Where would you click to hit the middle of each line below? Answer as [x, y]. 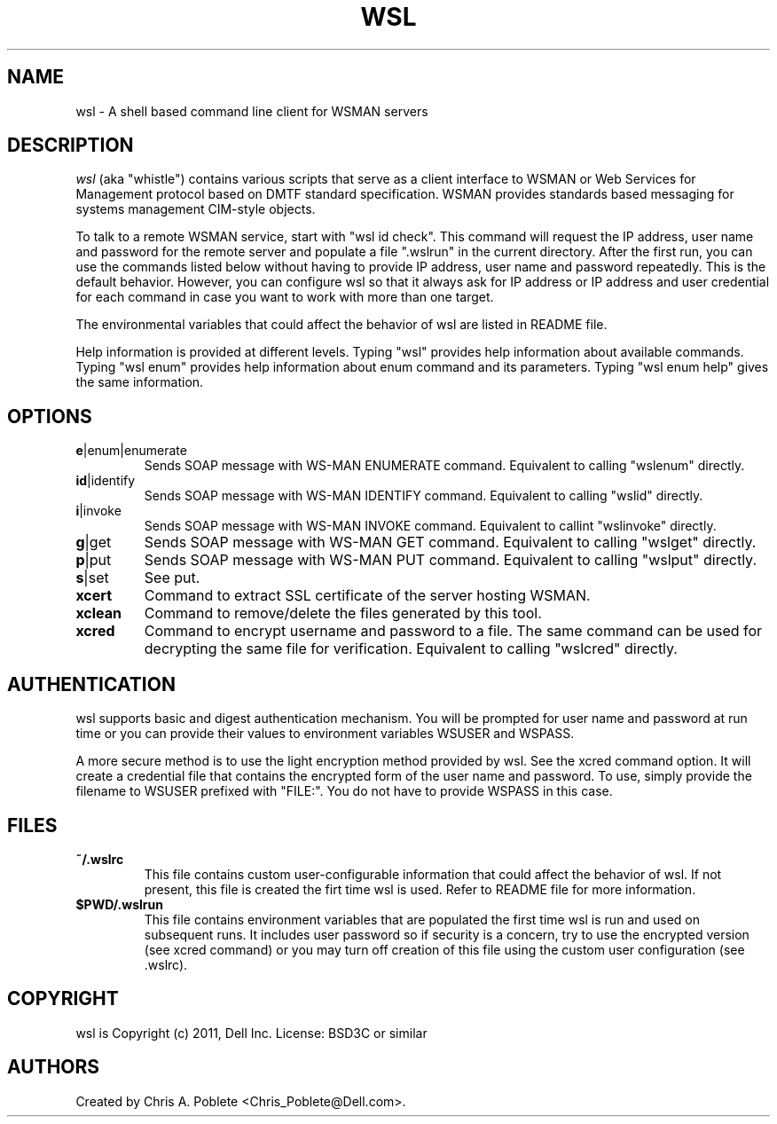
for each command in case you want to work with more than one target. [285, 297]
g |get [94, 542]
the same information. [140, 382]
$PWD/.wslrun [119, 904]
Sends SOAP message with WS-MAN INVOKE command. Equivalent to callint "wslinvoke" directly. [430, 526]
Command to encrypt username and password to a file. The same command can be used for [453, 631]
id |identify [106, 481]
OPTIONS [50, 416]
